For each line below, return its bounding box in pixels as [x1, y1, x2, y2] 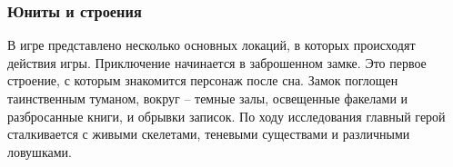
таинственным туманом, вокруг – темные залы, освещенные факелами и [7, 89, 408, 107]
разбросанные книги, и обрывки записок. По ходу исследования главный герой [7, 106, 446, 125]
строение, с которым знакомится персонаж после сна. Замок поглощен [7, 71, 398, 90]
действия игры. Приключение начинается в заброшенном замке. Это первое [7, 53, 427, 72]
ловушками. [7, 142, 72, 161]
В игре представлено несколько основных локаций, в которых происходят [7, 35, 416, 54]
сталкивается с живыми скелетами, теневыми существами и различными [7, 124, 410, 143]
